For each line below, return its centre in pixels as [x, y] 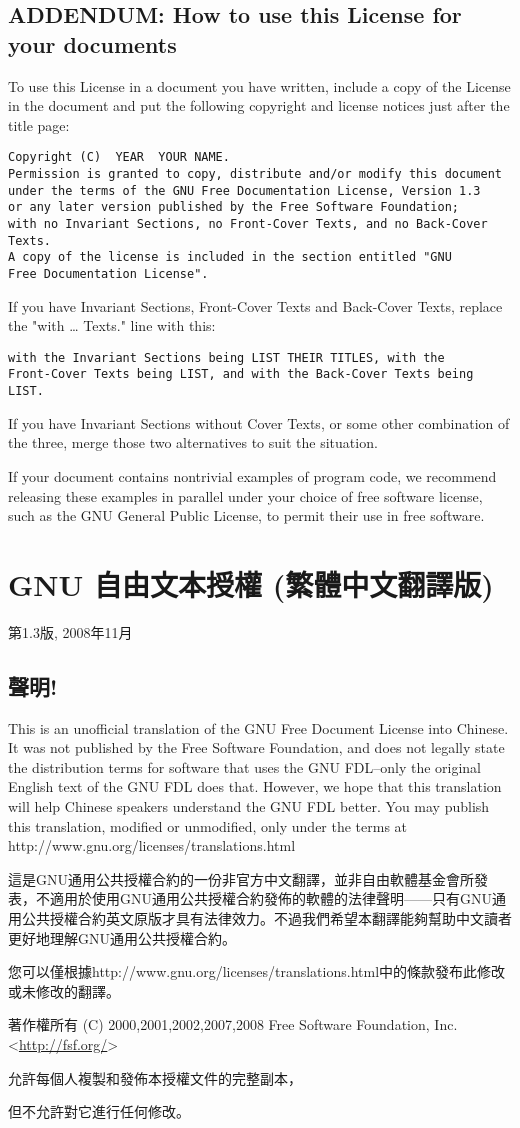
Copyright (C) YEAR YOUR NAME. [119, 157]
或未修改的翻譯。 [64, 990]
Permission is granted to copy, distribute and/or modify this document [255, 174]
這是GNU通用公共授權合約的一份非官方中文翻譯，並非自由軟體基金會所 [241, 878]
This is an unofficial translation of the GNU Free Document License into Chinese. [258, 727]
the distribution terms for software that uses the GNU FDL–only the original [245, 766]
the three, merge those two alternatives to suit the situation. [193, 442]
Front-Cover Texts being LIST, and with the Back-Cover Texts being [241, 374]
